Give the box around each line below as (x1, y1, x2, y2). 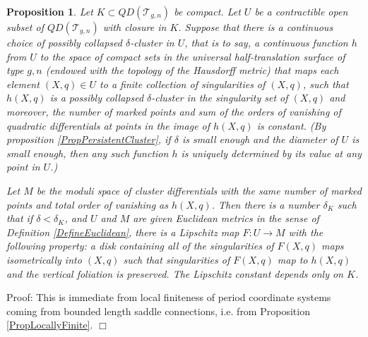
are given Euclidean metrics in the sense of (133, 211, 319, 226)
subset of (6, 20, 44, 34)
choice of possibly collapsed (6, 35, 122, 49)
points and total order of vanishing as (6, 197, 168, 212)
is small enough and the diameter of (182, 132, 338, 147)
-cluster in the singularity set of (151, 90, 288, 105)
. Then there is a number (211, 197, 320, 212)
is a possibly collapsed (49, 90, 144, 105)
